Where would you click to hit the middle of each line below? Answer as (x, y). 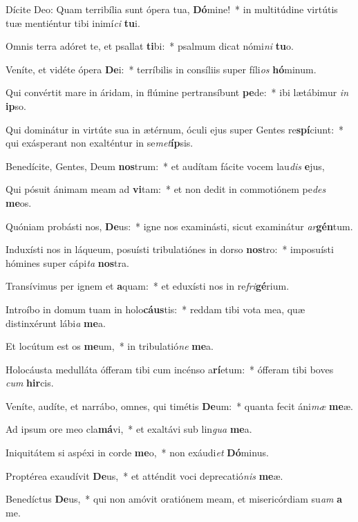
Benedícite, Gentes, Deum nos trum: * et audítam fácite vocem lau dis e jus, (165, 166)
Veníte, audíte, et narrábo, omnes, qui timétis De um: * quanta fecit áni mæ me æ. (179, 406)
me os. (19, 202)
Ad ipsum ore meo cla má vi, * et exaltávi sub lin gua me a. (129, 429)
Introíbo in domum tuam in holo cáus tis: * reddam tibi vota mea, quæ (155, 309)
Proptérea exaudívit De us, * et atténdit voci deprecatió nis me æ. (144, 475)
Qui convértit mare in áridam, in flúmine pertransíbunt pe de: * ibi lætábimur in (177, 92)
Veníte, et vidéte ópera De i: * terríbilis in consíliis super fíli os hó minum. (161, 69)
